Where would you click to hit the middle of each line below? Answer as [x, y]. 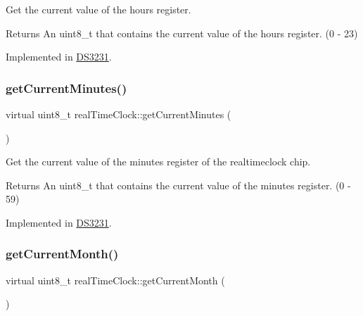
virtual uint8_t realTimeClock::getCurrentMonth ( [115, 280]
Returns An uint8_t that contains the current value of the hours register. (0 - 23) [182, 33]
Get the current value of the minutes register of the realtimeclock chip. [158, 162]
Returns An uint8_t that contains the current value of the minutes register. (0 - [178, 185]
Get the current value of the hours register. [98, 9]
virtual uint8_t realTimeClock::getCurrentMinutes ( [119, 114]
